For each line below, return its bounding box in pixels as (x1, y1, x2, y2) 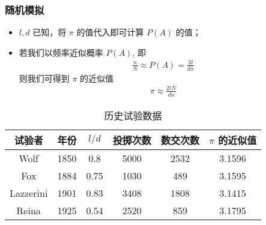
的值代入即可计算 (76, 26, 144, 38)
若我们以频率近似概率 (19, 46, 103, 58)
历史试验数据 (104, 108, 162, 122)
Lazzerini (10, 185, 48, 200)
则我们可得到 (19, 71, 70, 84)
